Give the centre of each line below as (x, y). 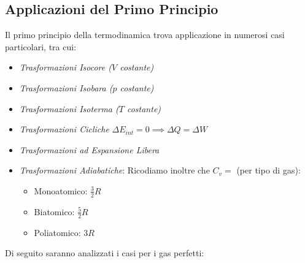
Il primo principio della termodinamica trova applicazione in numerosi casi (145, 35)
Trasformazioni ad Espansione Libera (89, 149)
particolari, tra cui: (41, 46)
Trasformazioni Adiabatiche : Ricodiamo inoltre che (114, 170)
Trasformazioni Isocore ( (65, 67)
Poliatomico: (57, 232)
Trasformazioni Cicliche (64, 129)
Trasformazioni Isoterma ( (69, 108)
